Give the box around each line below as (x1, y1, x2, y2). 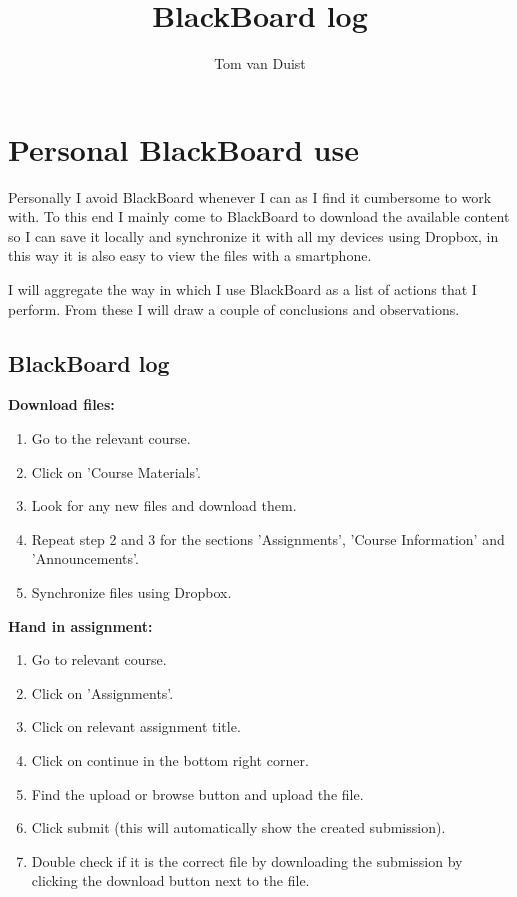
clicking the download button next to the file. (31, 870, 310, 891)
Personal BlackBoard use (8, 128, 359, 169)
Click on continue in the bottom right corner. (31, 749, 309, 770)
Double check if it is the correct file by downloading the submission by (31, 850, 463, 871)
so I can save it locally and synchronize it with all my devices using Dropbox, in (8, 225, 499, 246)
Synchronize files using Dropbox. (31, 581, 232, 602)
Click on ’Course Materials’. (31, 461, 201, 482)
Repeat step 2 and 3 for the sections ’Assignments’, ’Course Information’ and (31, 528, 505, 549)
